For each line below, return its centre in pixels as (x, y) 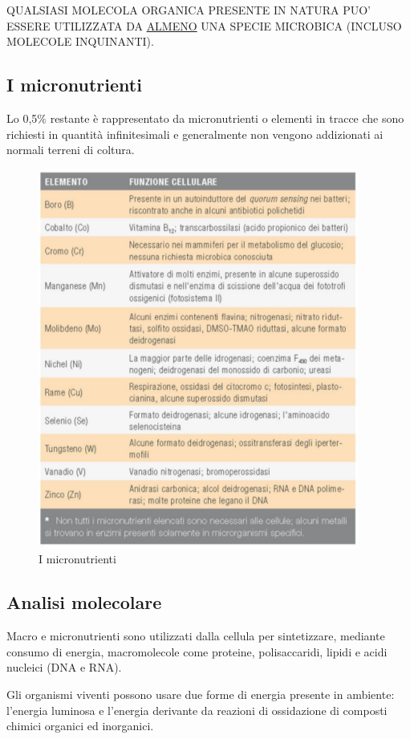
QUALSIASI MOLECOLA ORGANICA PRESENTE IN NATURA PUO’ (189, 10)
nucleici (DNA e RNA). (64, 667)
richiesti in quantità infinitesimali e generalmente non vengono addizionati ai (195, 134)
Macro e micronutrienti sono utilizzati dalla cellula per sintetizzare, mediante (196, 636)
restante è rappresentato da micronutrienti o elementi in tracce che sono (227, 118)
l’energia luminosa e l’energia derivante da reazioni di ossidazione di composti (197, 710)
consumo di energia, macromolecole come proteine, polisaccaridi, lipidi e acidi (197, 651)
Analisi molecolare (84, 602)
